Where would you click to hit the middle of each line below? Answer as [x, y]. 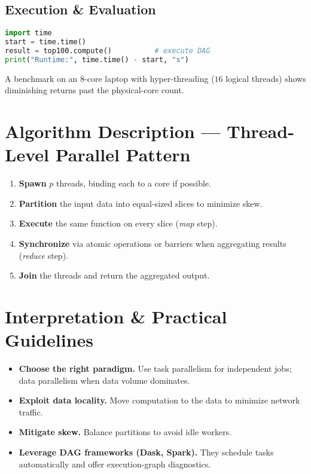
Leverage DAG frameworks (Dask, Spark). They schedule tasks [146, 452]
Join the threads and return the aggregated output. [114, 275]
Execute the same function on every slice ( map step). [118, 223]
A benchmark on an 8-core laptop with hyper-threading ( [110, 78]
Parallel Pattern [123, 155]
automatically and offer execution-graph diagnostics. [115, 464]
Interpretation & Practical [116, 316]
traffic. [31, 412]
